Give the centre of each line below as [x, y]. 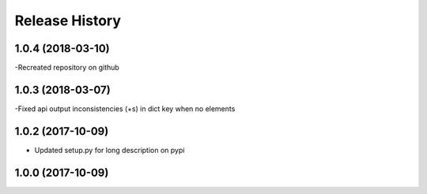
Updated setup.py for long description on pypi [110, 150]
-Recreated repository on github [67, 68]
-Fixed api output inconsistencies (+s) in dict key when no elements [125, 108]
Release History [68, 21]
